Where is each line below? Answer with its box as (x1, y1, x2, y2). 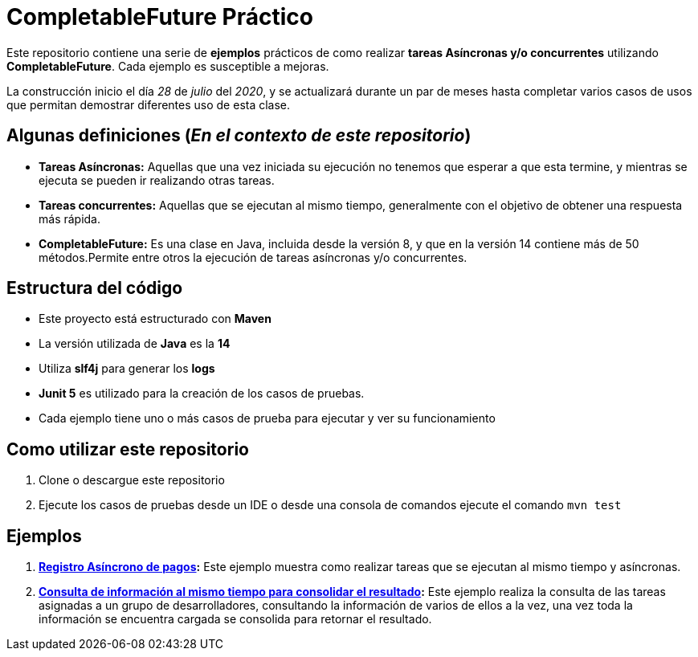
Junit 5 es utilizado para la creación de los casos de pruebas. (39, 386, 365, 401)
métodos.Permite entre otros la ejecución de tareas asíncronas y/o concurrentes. (39, 250, 467, 264)
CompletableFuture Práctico (6, 3, 313, 31)
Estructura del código (6, 278, 183, 299)
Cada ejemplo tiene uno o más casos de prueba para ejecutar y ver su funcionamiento (39, 411, 496, 426)
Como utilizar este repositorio (6, 439, 249, 459)
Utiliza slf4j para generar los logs (39, 361, 215, 376)
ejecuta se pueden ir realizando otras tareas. (39, 173, 275, 187)
